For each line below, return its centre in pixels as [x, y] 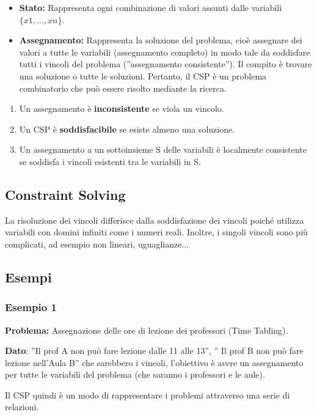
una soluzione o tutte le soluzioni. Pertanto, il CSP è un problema [143, 75]
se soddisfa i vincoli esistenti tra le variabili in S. [110, 161]
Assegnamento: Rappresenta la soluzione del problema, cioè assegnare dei [161, 40]
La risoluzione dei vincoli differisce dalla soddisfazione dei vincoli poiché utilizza [155, 220]
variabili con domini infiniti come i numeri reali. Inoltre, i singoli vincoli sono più [156, 232]
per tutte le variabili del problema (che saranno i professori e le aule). [135, 374]
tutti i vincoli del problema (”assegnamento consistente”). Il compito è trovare [166, 64]
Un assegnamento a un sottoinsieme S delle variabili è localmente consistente [163, 149]
